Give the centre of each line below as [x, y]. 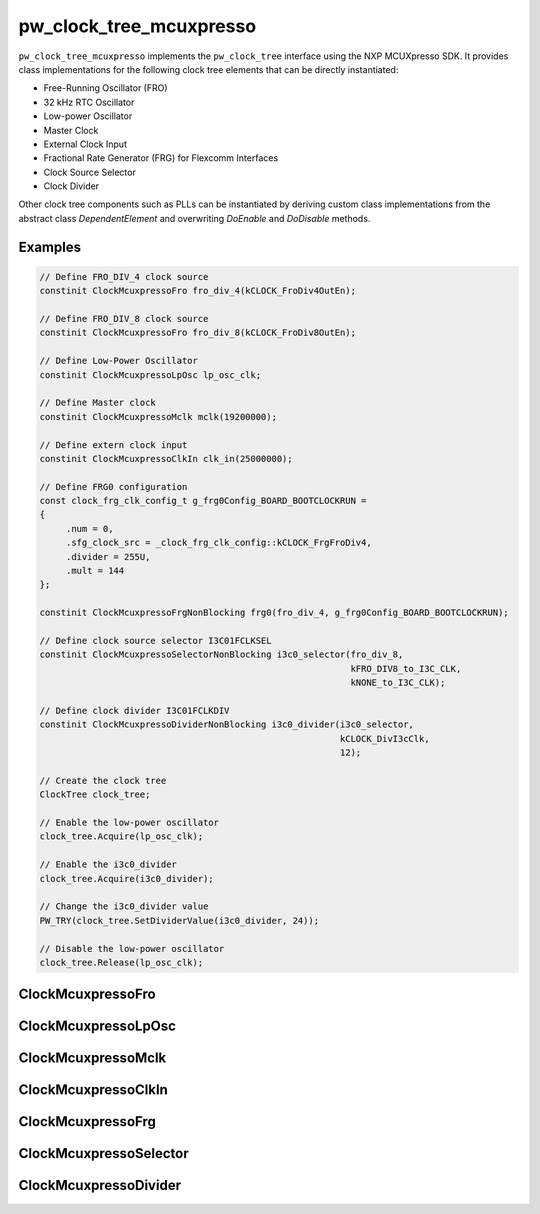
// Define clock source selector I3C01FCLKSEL [155, 640]
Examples [50, 246]
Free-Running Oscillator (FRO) [106, 88]
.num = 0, [89, 528]
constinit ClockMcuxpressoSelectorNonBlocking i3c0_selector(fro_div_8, [221, 654]
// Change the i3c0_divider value [124, 906]
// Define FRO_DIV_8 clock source [124, 319]
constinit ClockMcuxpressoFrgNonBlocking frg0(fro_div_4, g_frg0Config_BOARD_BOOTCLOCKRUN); [274, 613]
